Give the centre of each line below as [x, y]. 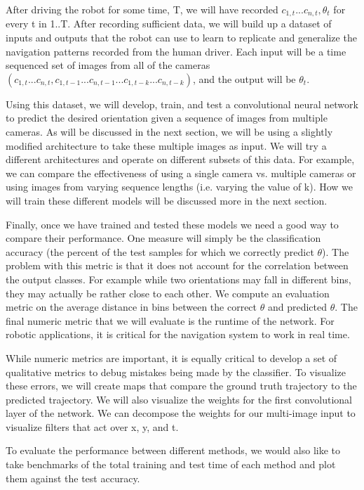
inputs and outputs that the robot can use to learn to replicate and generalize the [181, 38]
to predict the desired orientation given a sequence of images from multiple [167, 118]
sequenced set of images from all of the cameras [108, 65]
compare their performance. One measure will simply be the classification [163, 238]
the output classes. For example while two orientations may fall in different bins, [178, 279]
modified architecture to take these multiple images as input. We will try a [166, 145]
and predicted [297, 307]
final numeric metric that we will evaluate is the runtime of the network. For [170, 320]
